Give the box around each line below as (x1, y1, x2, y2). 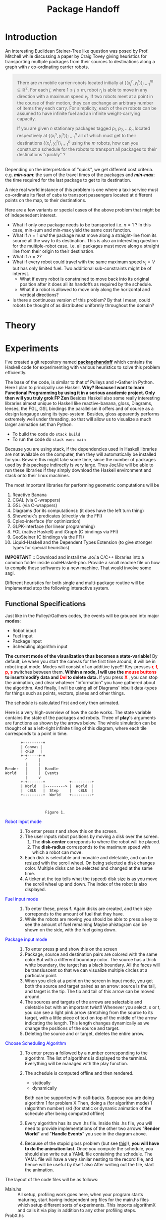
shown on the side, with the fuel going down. (24, 927, 117, 933)
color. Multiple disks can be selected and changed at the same (24, 865, 153, 871)
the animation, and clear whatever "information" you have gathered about (5, 680, 156, 686)
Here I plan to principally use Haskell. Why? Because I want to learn (5, 385, 145, 391)
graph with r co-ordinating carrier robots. (5, 64, 89, 70)
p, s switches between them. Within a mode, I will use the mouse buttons (5, 669, 157, 675)
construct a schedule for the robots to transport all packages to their (17, 146, 157, 152)
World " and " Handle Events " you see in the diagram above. (24, 1131, 147, 1137)
